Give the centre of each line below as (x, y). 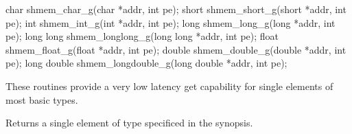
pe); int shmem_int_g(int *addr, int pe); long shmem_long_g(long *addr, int (171, 22)
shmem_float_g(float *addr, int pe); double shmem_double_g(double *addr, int (176, 49)
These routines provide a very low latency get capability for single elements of (169, 86)
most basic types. (42, 99)
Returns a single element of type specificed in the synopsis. (129, 123)
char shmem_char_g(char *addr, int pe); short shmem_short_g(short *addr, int (176, 9)
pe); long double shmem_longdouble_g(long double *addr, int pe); (146, 63)
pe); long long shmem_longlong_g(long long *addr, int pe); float (142, 36)
